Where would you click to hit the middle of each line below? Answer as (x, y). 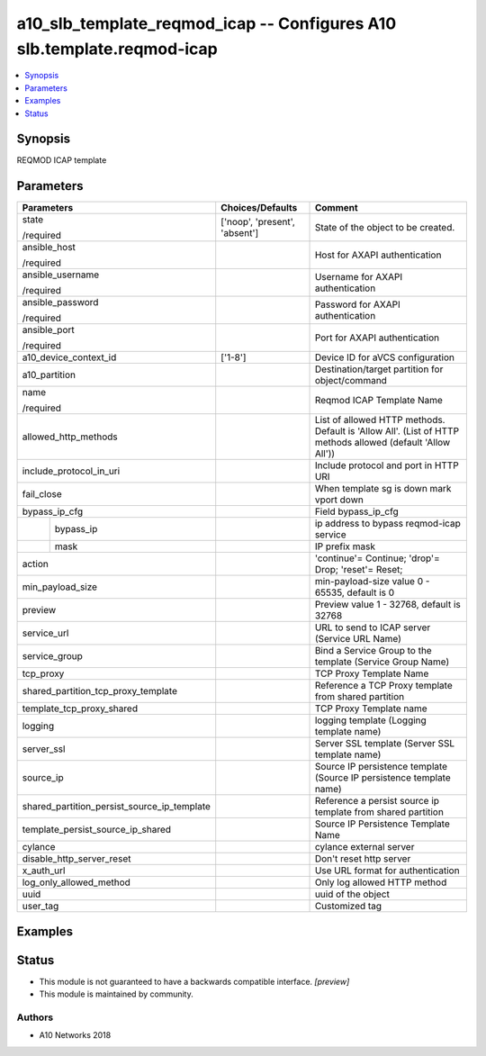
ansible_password (60, 302)
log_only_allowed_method (76, 882)
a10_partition (49, 375)
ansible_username (61, 275)
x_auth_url (44, 871)
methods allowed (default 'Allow (382, 443)
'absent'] (240, 233)
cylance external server (364, 847)
